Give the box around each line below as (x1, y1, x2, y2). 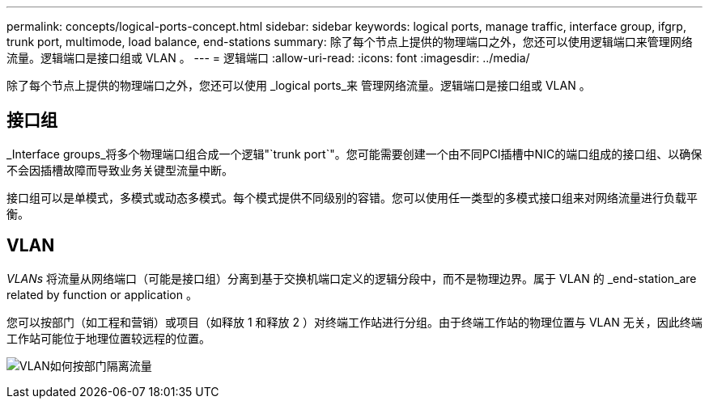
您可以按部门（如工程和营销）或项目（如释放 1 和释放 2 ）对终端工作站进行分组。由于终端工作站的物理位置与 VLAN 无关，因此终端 (6, 314, 703, 329)
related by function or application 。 (6, 287, 197, 302)
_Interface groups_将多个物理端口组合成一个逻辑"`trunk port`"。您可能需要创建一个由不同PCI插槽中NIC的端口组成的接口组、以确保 (6, 146, 703, 161)
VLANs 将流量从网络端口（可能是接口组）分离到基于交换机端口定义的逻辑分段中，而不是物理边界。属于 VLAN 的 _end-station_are (6, 271, 697, 285)
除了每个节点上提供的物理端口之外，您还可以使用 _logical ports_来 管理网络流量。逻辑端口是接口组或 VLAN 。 (6, 78, 591, 92)
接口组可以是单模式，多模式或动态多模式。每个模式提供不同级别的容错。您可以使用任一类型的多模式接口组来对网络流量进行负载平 (6, 190, 698, 205)
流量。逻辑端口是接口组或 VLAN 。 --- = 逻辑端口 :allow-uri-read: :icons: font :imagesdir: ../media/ (6, 51, 530, 65)
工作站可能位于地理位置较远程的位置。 (6, 331, 210, 345)
